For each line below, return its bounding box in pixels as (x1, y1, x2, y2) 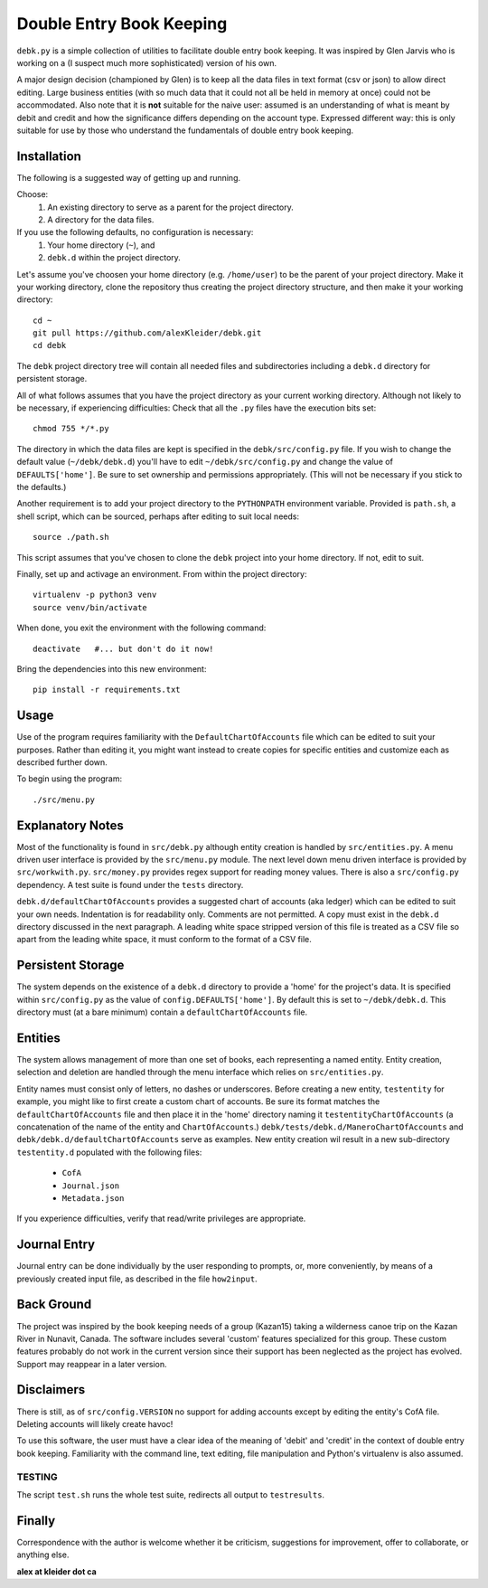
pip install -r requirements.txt (33, 685, 181, 695)
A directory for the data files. (47, 213, 155, 225)
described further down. (16, 756, 108, 768)
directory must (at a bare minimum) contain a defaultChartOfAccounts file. (16, 1007, 308, 1017)
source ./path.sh (33, 532, 109, 543)
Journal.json (61, 1180, 120, 1191)
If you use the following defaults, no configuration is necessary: (16, 227, 254, 238)
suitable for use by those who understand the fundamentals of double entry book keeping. (16, 125, 354, 136)
